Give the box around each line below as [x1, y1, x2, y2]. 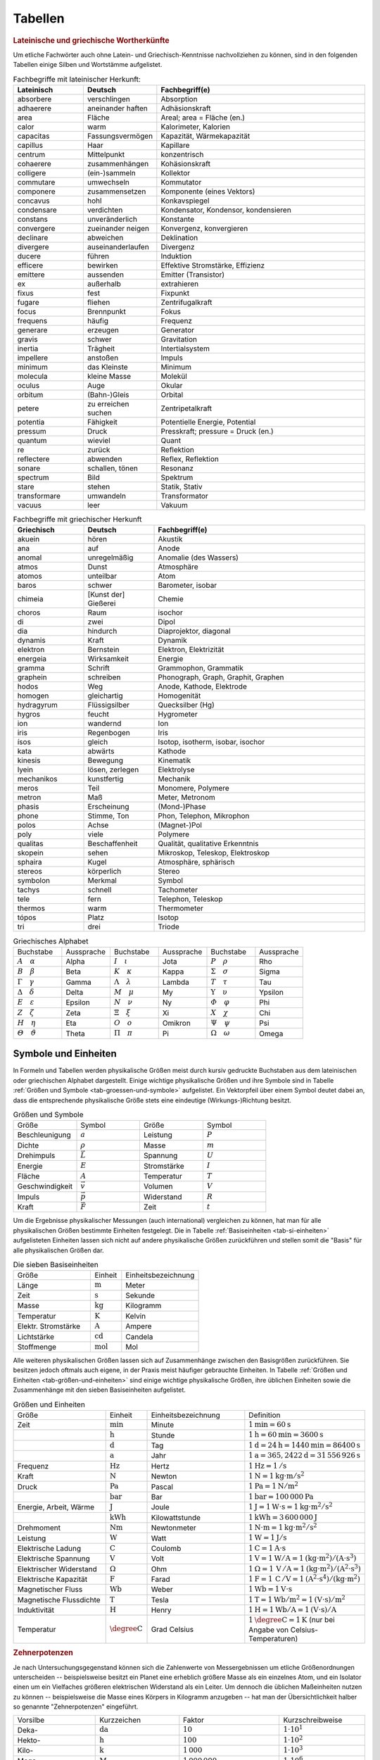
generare [17, 325, 48, 334]
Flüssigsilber [87, 700, 130, 710]
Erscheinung [87, 802, 129, 812]
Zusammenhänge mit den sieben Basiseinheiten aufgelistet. [13, 1385, 186, 1394]
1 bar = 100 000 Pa [248, 1492, 314, 1501]
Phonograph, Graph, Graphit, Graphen [158, 672, 284, 682]
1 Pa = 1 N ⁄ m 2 [248, 1481, 298, 1491]
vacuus [17, 500, 42, 510]
